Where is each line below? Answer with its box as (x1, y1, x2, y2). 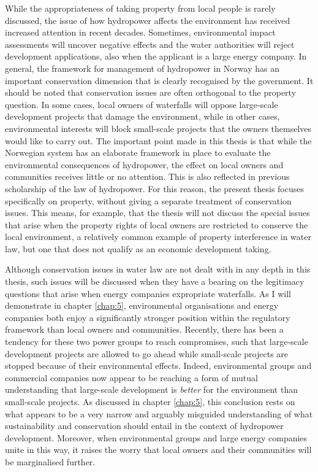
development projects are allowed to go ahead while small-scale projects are (5, 347, 289, 360)
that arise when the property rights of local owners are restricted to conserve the (5, 218, 308, 231)
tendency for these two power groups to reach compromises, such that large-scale (5, 335, 308, 348)
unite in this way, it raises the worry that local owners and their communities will (5, 443, 312, 456)
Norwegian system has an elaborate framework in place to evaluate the (5, 146, 271, 159)
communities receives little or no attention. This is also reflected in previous (5, 170, 290, 183)
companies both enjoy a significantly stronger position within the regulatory (5, 311, 290, 323)
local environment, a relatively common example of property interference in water (5, 230, 311, 243)
